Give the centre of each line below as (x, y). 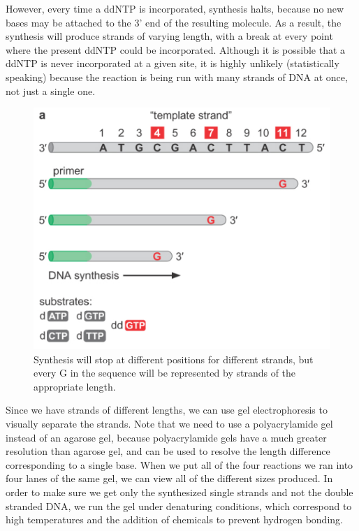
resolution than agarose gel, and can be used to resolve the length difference (168, 451)
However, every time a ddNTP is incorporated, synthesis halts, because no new (175, 8)
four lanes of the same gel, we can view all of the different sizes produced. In (169, 478)
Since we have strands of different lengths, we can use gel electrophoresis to (167, 410)
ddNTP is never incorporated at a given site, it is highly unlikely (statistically (173, 63)
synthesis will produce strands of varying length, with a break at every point (169, 36)
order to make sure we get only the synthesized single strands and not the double (179, 492)
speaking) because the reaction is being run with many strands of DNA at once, (177, 77)
